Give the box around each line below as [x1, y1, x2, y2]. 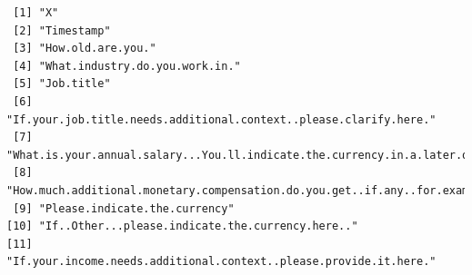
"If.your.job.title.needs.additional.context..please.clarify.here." [6, 113, 437, 126]
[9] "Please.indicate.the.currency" [13, 201, 235, 215]
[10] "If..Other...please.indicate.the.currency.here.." [6, 220, 358, 233]
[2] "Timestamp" [13, 24, 111, 37]
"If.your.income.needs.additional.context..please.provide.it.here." [6, 255, 437, 269]
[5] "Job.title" [13, 77, 111, 91]
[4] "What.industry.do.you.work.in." [13, 59, 241, 73]
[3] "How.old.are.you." [13, 42, 156, 55]
